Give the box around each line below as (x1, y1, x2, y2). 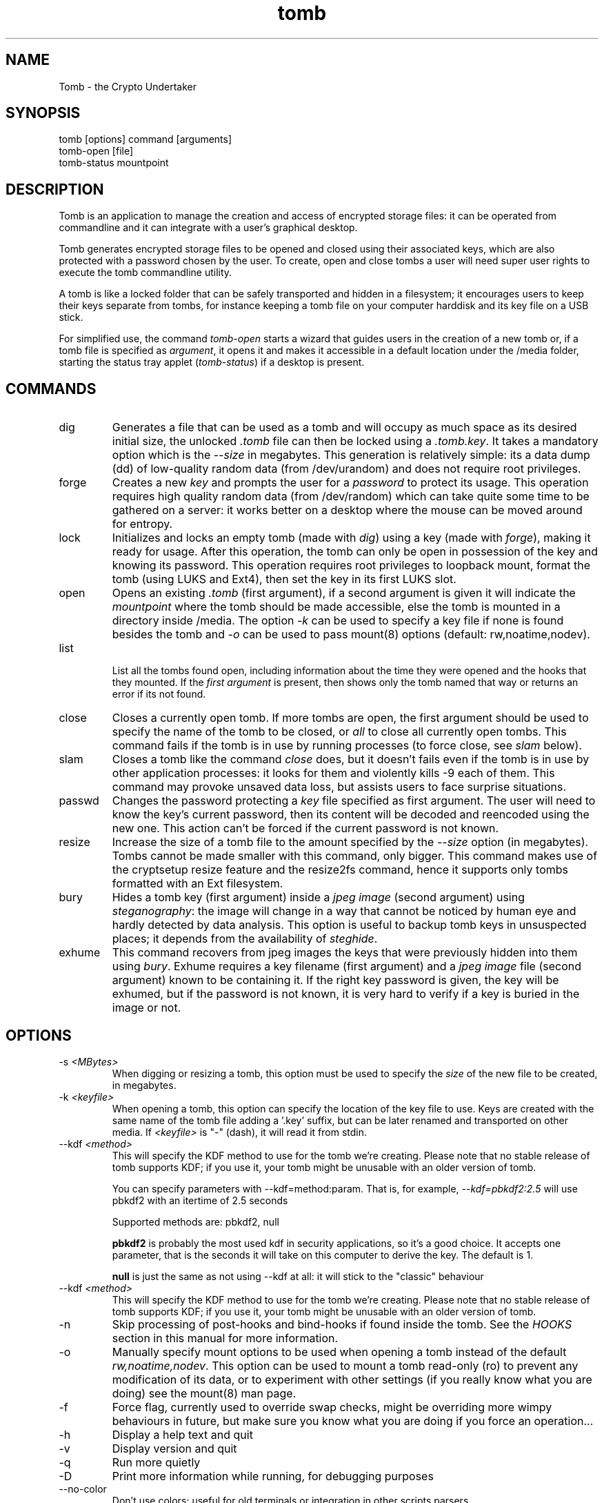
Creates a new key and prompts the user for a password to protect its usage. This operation (112, 475, 589, 490)
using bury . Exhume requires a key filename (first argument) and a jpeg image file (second (112, 959, 582, 974)
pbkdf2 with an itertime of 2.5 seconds (112, 1194, 288, 1206)
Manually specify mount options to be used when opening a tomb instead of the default (112, 1344, 567, 1359)
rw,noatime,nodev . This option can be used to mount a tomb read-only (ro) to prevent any (112, 1358, 578, 1373)
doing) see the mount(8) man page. (112, 1386, 296, 1400)
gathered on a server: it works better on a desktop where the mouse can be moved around (112, 503, 583, 518)
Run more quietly (112, 1455, 201, 1469)
